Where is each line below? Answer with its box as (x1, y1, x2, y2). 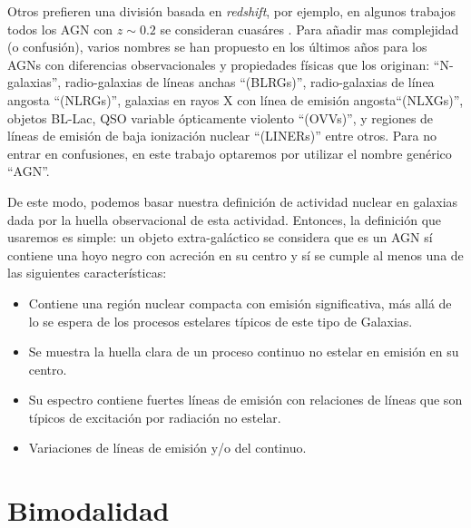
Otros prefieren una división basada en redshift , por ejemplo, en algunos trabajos (7, 2, 456, 20)
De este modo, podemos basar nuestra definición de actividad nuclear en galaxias (7, 191, 458, 210)
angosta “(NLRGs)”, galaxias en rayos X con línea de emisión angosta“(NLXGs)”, (7, 90, 464, 109)
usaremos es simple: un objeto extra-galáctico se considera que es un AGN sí (7, 228, 433, 247)
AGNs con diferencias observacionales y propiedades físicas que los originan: (7, 54, 430, 73)
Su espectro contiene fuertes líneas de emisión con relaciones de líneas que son (28, 390, 463, 409)
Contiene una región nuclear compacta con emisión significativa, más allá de (28, 293, 452, 312)
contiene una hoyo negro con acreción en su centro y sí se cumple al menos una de (7, 245, 464, 264)
